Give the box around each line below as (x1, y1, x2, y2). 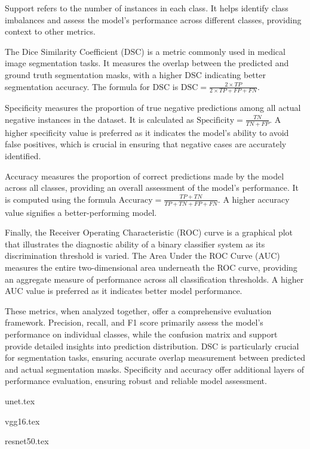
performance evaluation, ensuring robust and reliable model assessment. (5, 374, 267, 387)
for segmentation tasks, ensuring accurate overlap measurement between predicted (5, 351, 306, 364)
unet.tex (5, 394, 35, 407)
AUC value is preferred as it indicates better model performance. (5, 284, 243, 297)
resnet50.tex (5, 435, 49, 447)
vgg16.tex (5, 414, 40, 427)
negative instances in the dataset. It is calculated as (5, 113, 194, 125)
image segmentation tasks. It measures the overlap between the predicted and (5, 57, 289, 69)
